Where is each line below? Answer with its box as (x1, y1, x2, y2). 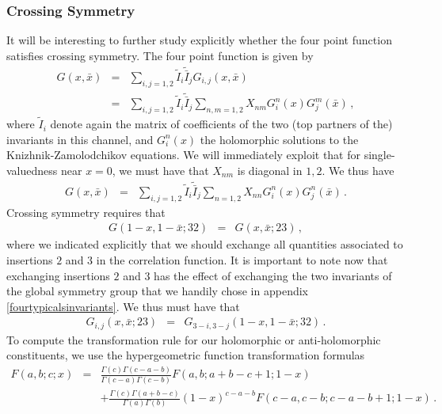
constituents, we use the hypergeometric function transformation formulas (6, 347, 365, 363)
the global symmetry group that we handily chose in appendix (6, 283, 308, 299)
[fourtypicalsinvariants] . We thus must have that (6, 298, 240, 314)
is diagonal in (237, 161, 303, 178)
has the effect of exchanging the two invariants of (154, 267, 392, 283)
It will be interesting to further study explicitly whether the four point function (6, 32, 392, 48)
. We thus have (322, 161, 394, 178)
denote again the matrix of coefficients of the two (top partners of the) (50, 116, 393, 132)
